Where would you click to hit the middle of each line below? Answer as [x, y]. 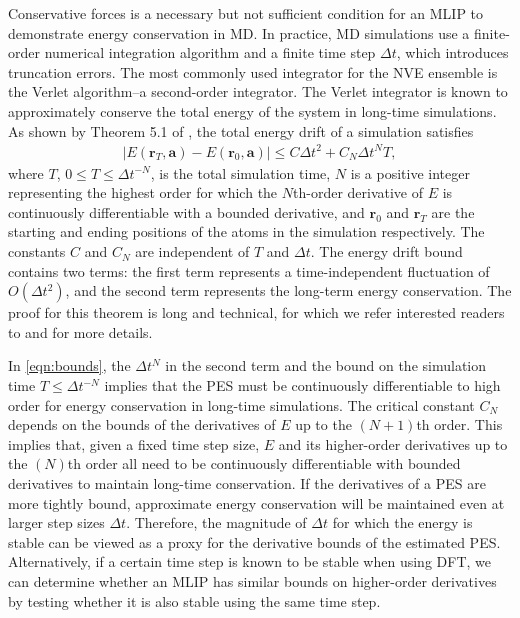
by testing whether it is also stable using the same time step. [194, 600]
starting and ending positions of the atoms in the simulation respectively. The [246, 231]
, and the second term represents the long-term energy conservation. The [288, 290]
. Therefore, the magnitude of [216, 522]
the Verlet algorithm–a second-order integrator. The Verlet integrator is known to [258, 91]
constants [37, 251]
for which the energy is [402, 522]
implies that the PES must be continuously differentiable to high [302, 385]
